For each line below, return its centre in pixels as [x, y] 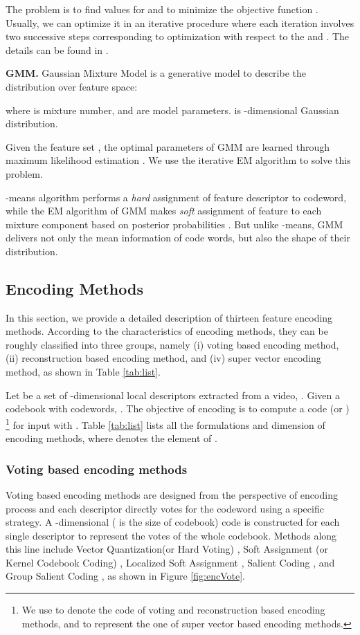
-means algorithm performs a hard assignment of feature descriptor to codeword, [176, 197]
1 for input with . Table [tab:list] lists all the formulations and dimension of [165, 423]
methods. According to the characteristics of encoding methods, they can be [167, 331]
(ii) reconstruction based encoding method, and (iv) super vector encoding [163, 358]
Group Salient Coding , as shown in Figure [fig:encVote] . [125, 576]
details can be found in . [57, 49]
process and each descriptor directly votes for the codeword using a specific [165, 508]
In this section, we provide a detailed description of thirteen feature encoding [169, 317]
